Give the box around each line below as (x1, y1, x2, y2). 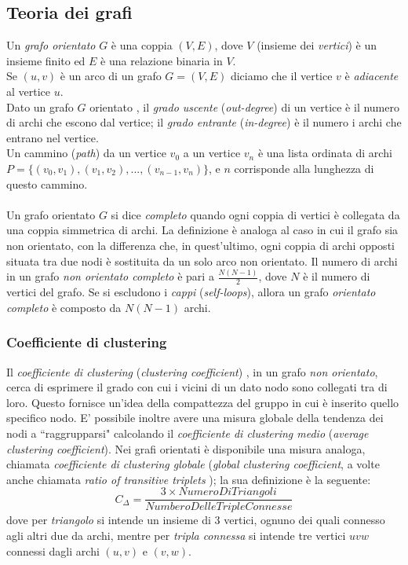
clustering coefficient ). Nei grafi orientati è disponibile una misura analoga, (6, 440, 366, 457)
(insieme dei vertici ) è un (257, 37, 377, 53)
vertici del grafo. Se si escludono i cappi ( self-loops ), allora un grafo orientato (6, 284, 376, 300)
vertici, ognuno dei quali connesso (224, 512, 385, 528)
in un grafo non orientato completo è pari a (6, 268, 214, 284)
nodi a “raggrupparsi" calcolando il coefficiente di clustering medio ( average (6, 425, 369, 442)
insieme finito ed (6, 52, 86, 68)
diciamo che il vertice (230, 68, 333, 84)
